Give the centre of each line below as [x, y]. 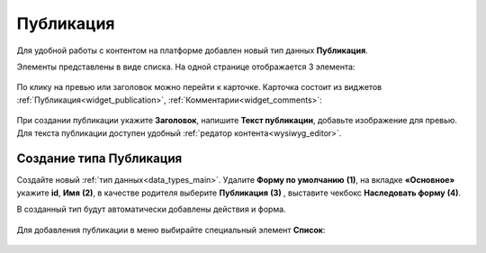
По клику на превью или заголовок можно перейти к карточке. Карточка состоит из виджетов [199, 87]
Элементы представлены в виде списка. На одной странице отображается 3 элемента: [186, 67]
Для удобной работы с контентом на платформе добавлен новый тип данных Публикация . [192, 50]
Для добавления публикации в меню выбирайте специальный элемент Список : [171, 230]
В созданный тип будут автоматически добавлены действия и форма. [152, 209]
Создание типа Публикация [99, 159]
